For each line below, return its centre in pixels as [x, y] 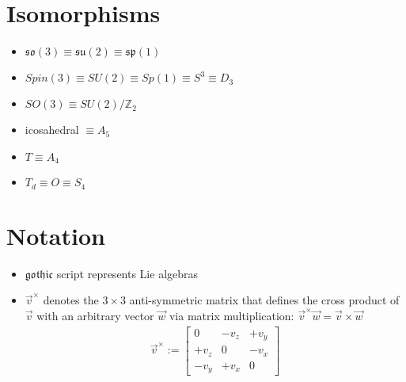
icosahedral [52, 130]
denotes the [71, 300]
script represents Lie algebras [127, 273]
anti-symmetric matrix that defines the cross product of [264, 300]
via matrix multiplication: [231, 315]
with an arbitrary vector [95, 315]
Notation [56, 235]
